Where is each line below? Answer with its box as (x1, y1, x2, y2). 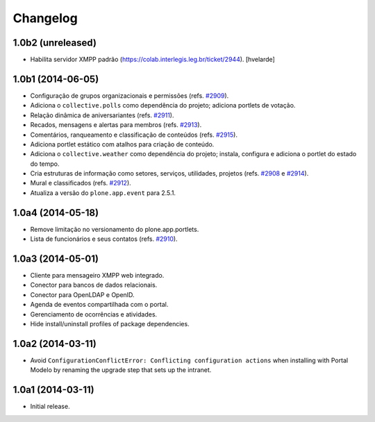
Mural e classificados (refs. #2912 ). (30, 179, 131, 187)
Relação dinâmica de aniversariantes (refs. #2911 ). (30, 111, 174, 119)
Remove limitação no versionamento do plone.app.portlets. (30, 225, 199, 233)
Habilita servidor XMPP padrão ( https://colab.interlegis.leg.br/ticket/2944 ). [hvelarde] (30, 56, 276, 64)
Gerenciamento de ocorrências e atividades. (30, 310, 158, 319)
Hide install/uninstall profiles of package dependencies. (30, 320, 190, 328)
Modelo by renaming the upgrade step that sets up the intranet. (30, 366, 212, 374)
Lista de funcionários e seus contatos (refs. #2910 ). (30, 235, 178, 243)
